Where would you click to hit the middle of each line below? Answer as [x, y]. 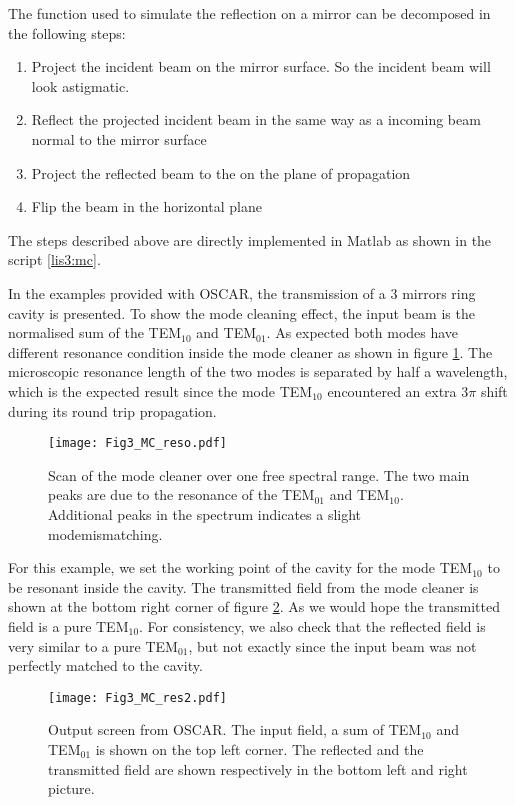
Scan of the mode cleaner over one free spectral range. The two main [259, 474]
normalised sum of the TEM [95, 332]
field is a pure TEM [68, 625]
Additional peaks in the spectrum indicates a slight [205, 513]
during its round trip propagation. [112, 410]
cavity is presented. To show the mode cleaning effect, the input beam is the [241, 312]
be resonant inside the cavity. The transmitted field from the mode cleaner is [243, 586]
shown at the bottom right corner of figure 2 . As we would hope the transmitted [254, 606]
